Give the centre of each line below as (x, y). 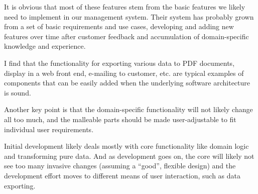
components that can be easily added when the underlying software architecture (127, 83)
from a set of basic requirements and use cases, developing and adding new (119, 26)
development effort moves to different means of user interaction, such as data (122, 175)
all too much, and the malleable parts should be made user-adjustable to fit (120, 119)
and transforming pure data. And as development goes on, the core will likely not (129, 156)
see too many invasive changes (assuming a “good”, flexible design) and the (120, 166)
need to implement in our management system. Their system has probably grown (129, 16)
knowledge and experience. (45, 46)
